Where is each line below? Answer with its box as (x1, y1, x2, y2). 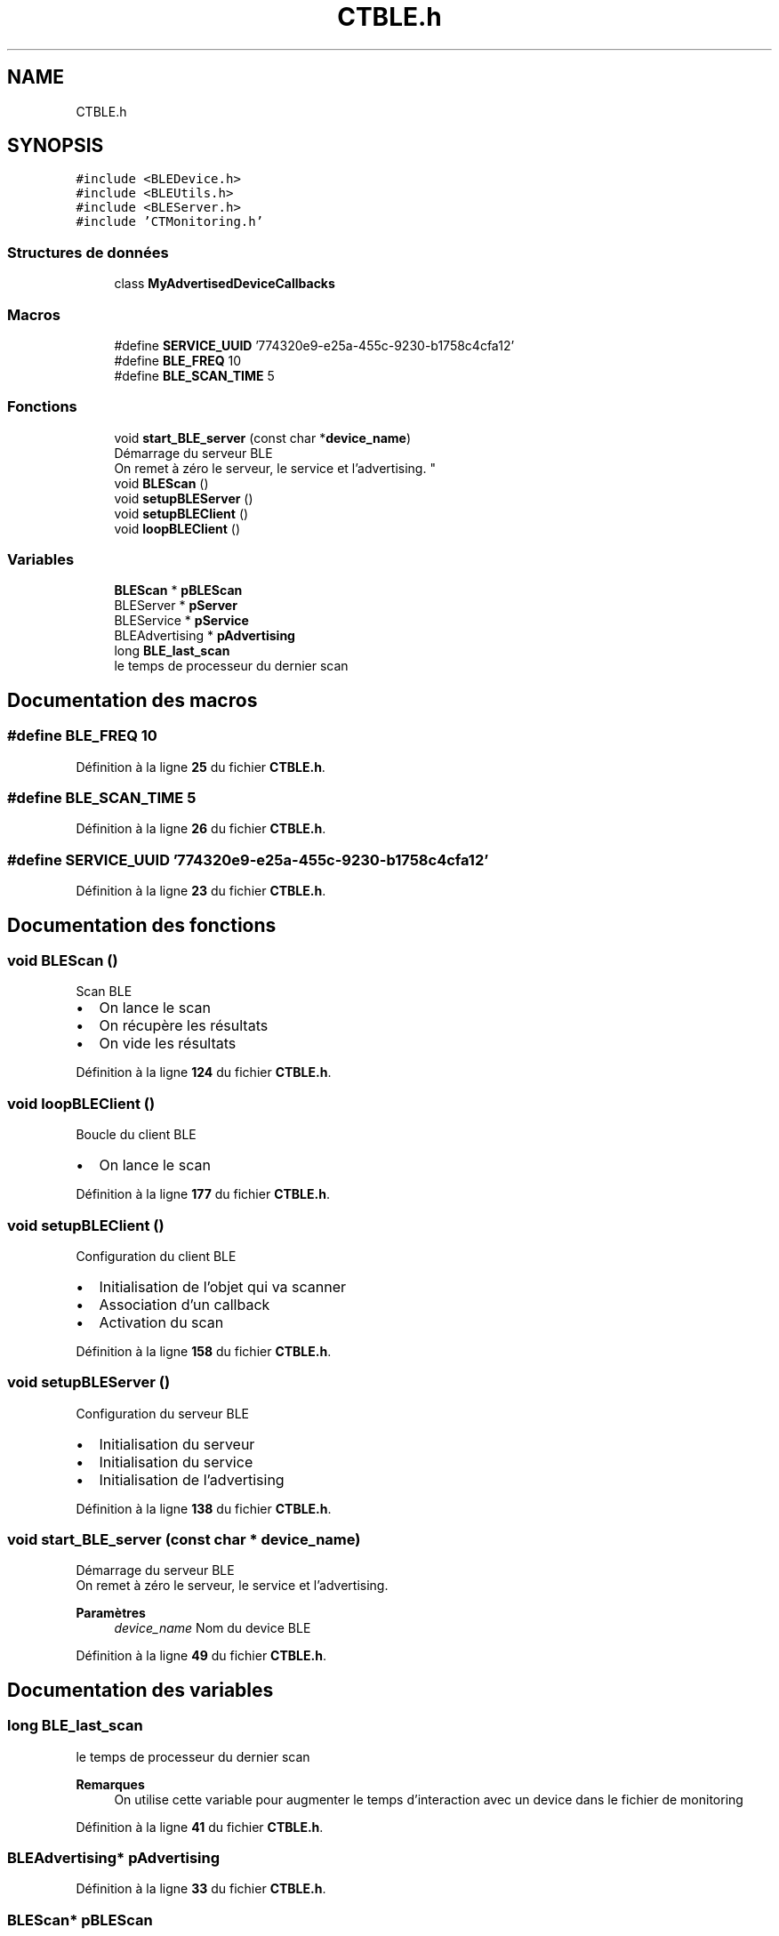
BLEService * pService (114, 613, 249, 629)
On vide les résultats (99, 1034, 237, 1053)
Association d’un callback (99, 1295, 270, 1313)
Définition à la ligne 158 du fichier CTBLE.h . (76, 1343, 332, 1359)
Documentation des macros (7, 688, 258, 711)
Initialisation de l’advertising (99, 1470, 285, 1489)
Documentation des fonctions (7, 913, 277, 936)
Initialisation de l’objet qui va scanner (99, 1277, 347, 1296)
